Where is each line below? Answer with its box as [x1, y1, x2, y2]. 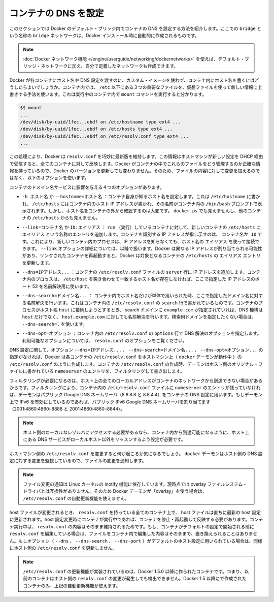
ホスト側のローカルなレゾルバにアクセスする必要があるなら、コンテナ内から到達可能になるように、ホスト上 [23, 429, 250, 435]
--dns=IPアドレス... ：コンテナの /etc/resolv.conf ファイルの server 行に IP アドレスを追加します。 [22, 269, 248, 275]
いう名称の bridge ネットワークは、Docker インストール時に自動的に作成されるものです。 [9, 32, 200, 38]
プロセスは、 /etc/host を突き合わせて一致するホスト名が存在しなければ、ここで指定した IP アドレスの [35, 276, 256, 282]
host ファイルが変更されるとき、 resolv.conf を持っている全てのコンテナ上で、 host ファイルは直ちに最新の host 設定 [9, 510, 261, 515]
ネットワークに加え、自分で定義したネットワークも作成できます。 [41, 63, 179, 69]
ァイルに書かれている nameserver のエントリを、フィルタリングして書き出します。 [9, 368, 185, 374]
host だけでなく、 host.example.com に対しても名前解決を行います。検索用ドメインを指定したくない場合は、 [22, 314, 256, 320]
